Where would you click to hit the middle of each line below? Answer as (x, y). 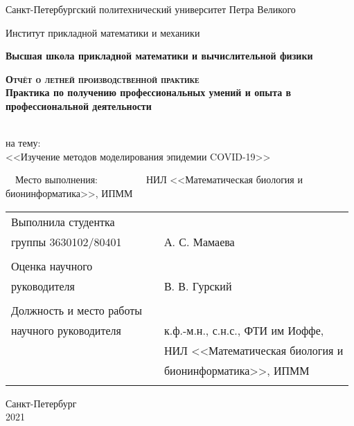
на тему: (23, 143)
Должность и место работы (77, 310)
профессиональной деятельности (79, 105)
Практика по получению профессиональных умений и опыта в (149, 92)
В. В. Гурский (198, 286)
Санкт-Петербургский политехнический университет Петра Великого (151, 9)
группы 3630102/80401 (67, 241)
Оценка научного (52, 266)
